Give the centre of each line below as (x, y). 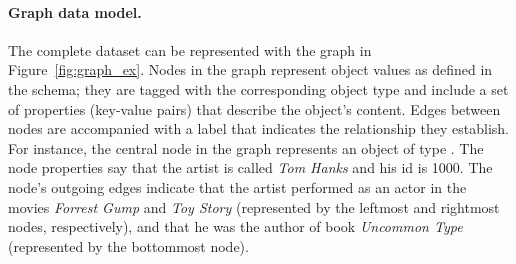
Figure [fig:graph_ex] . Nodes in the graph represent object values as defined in (250, 69)
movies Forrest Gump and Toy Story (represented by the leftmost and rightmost (254, 206)
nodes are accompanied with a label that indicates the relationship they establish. (258, 128)
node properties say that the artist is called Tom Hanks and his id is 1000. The (250, 167)
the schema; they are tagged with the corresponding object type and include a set (258, 88)
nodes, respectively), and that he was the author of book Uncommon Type (235, 226)
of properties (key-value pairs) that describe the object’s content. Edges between (254, 108)
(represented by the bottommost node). (128, 245)
